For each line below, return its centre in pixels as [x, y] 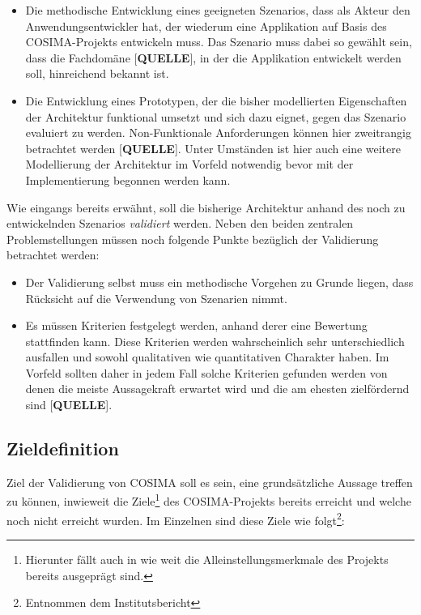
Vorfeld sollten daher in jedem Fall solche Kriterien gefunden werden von [206, 372]
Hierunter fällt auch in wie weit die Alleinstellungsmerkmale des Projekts [207, 559]
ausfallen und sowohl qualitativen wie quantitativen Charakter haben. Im [207, 357]
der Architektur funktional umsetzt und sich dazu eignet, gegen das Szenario [216, 116]
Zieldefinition [63, 448]
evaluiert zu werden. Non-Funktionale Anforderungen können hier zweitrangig [218, 132]
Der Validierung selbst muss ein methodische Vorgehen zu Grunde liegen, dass [219, 282]
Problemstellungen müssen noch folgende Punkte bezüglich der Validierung [193, 239]
